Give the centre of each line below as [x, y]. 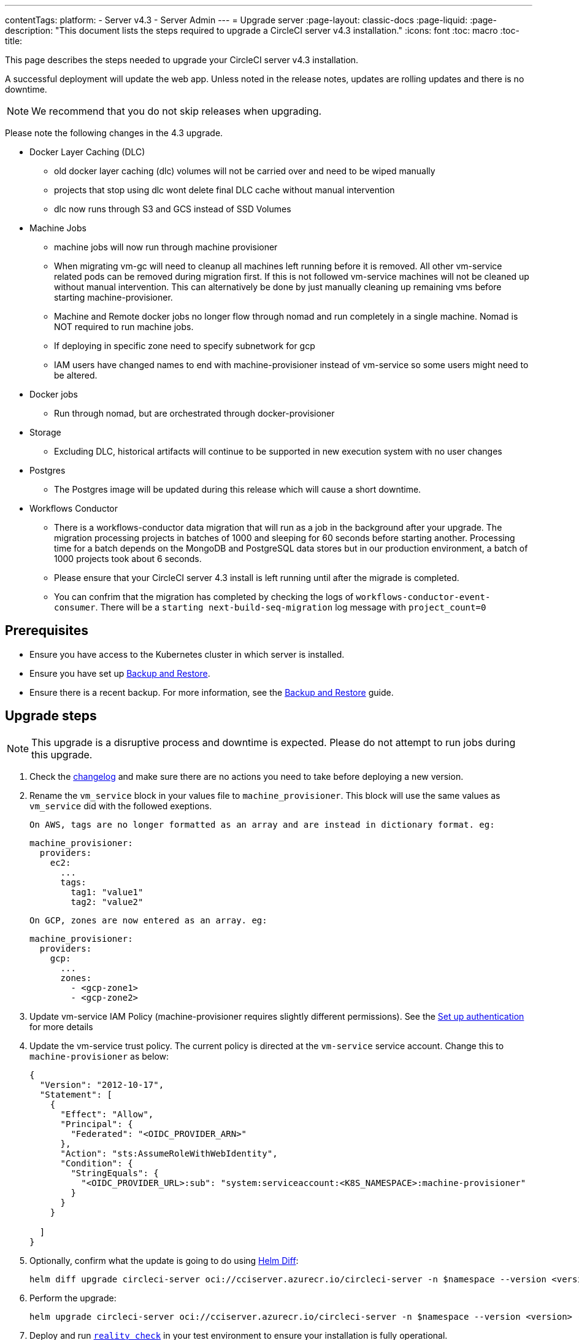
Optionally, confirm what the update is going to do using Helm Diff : [164, 1260]
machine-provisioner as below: [99, 1056]
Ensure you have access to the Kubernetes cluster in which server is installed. [187, 654]
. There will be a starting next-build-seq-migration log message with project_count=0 [291, 607]
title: [14, 41]
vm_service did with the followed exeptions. [121, 806]
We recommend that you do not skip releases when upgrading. [177, 111]
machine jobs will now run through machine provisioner [166, 247]
